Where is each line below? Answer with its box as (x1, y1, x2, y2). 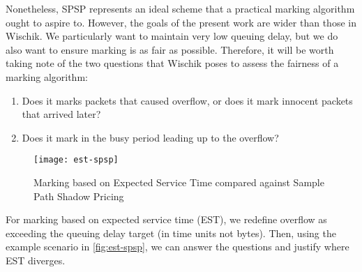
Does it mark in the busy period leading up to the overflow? (22, 130, 279, 144)
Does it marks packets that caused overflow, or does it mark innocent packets (22, 93, 353, 107)
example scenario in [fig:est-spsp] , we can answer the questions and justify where (6, 239, 349, 254)
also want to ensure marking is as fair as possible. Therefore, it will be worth (6, 42, 334, 56)
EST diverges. (6, 252, 66, 267)
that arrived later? (22, 107, 101, 121)
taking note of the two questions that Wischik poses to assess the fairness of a (6, 56, 339, 70)
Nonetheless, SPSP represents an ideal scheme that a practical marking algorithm (6, 1, 355, 15)
